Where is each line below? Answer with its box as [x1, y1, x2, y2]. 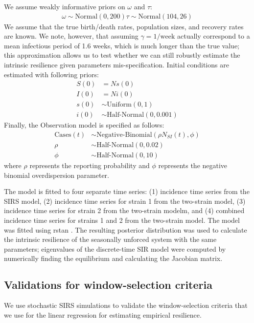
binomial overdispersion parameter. [4, 170, 109, 180]
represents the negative [158, 160, 228, 170]
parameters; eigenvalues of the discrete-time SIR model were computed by [4, 243, 226, 254]
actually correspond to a [177, 31, 250, 41]
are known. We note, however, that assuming [4, 31, 139, 41]
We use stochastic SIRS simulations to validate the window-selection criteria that [4, 300, 248, 310]
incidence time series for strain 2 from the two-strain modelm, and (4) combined [4, 205, 245, 215]
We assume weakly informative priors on [4, 1, 125, 11]
